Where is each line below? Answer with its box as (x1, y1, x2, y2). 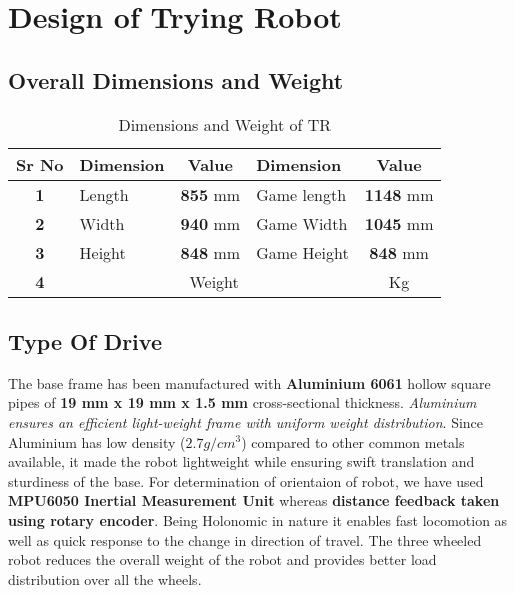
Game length (256, 182, 347, 206)
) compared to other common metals (241, 431, 465, 452)
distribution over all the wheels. (8, 568, 202, 589)
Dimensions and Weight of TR (118, 112, 332, 136)
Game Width (256, 211, 348, 235)
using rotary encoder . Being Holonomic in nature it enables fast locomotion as (8, 509, 508, 530)
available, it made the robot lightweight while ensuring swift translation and (8, 451, 475, 472)
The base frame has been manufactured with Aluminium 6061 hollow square (8, 372, 491, 393)
